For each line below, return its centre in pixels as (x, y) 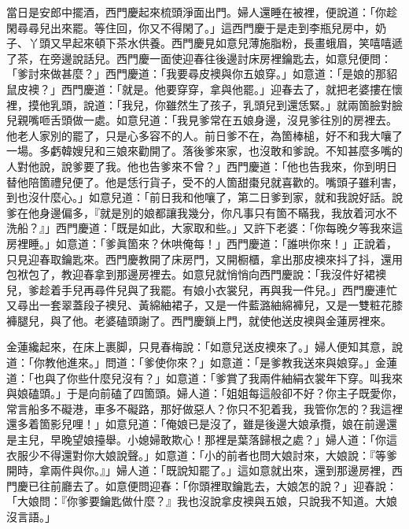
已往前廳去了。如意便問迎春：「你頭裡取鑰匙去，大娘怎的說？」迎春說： (212, 485)
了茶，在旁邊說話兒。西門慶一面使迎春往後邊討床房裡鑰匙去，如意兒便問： (199, 58)
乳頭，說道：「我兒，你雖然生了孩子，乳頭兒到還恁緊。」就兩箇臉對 (221, 104)
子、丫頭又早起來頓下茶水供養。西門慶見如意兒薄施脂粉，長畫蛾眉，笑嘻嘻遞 (204, 43)
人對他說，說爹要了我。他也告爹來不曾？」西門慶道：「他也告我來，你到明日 (202, 166)
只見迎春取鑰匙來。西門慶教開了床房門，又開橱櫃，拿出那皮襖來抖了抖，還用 (204, 259)
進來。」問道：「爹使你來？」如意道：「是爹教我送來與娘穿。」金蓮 (232, 363)
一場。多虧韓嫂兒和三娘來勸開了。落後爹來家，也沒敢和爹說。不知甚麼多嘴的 (204, 151)
